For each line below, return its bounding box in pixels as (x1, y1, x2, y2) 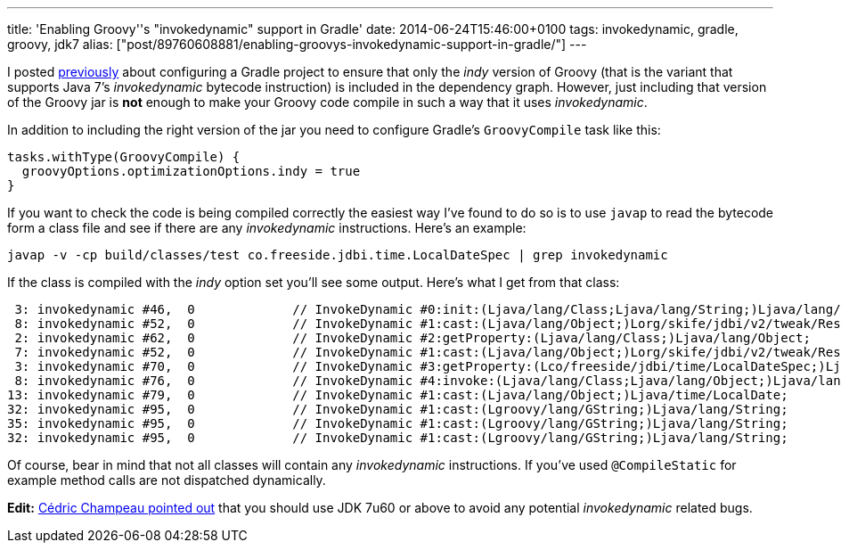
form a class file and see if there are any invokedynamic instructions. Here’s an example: (7, 220, 527, 235)
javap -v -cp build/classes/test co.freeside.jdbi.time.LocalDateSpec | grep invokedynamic (7, 248, 668, 262)
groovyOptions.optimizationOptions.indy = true (21, 164, 361, 178)
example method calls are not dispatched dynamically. (7, 472, 326, 488)
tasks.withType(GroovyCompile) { (7, 150, 241, 164)
